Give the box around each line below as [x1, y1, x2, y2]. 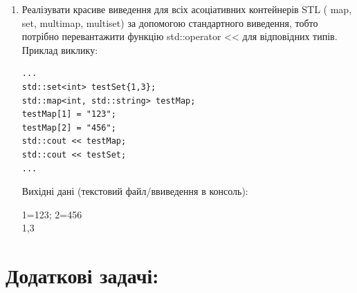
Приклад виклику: [21, 42, 98, 57]
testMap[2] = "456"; [21, 122, 116, 133]
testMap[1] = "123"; [21, 109, 116, 120]
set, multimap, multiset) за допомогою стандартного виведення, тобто [21, 15, 318, 30]
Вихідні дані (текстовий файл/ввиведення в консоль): [21, 184, 248, 198]
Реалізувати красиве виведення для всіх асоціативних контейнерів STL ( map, [21, 2, 352, 16]
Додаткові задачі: [6, 261, 159, 290]
